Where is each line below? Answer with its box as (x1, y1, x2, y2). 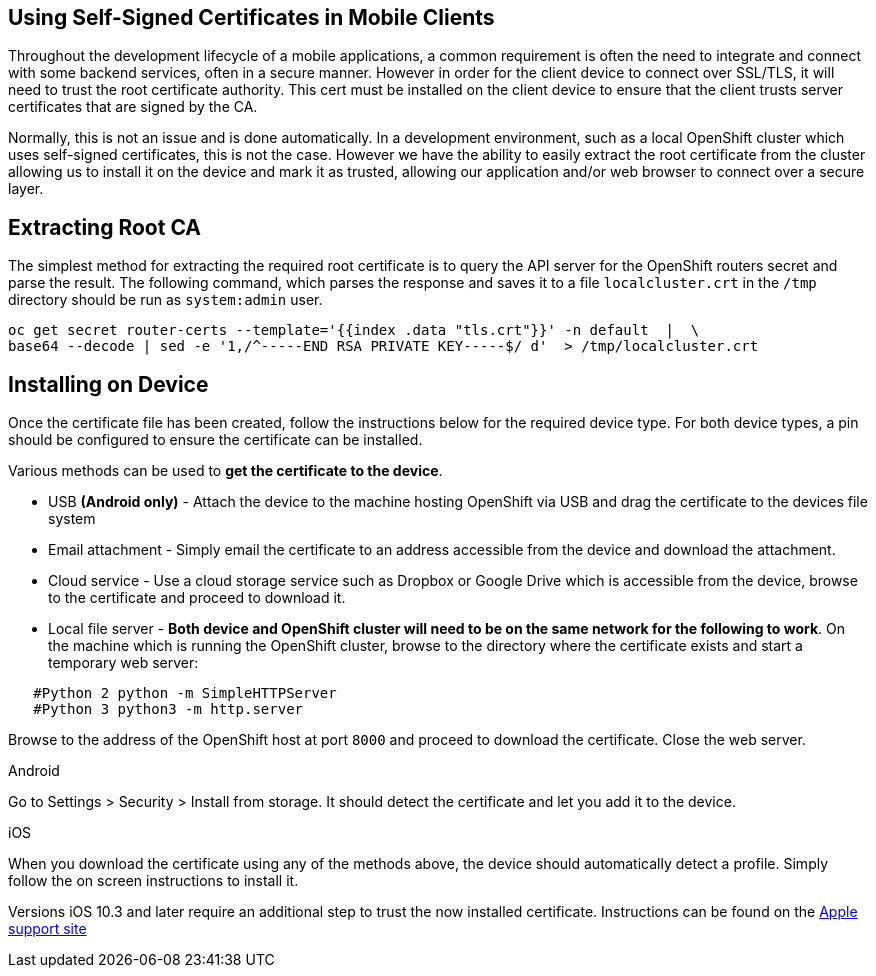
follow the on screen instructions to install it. (8, 872, 299, 890)
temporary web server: (48, 654, 199, 672)
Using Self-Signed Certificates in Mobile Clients (8, 5, 495, 30)
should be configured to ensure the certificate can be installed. (8, 431, 423, 449)
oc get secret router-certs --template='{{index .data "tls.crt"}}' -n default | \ (8, 322, 700, 339)
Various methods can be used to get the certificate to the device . (8, 462, 443, 480)
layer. (8, 180, 44, 198)
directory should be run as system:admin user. (8, 291, 323, 309)
